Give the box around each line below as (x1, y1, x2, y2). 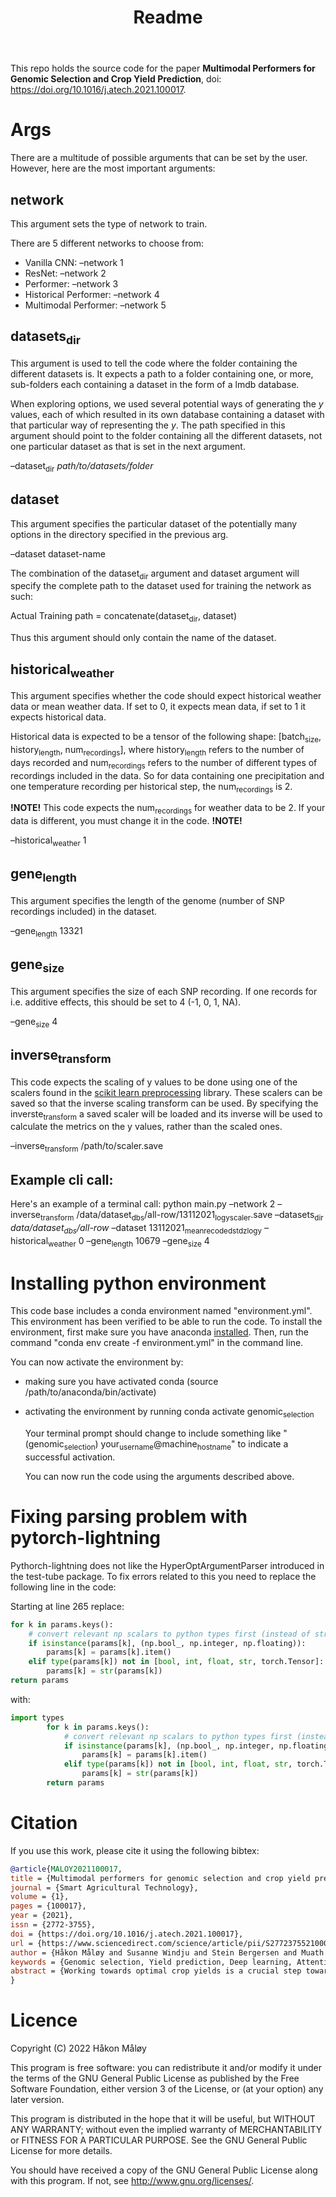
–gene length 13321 (10, 924, 83, 939)
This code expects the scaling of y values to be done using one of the (10, 1076, 298, 1088)
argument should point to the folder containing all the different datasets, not (10, 429, 323, 441)
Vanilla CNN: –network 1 (24, 256, 124, 268)
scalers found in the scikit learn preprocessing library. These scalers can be (10, 1086, 323, 1098)
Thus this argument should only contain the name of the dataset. (10, 632, 277, 644)
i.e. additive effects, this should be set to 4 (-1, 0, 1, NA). (10, 996, 242, 1008)
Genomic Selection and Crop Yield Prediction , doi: (10, 73, 222, 85)
